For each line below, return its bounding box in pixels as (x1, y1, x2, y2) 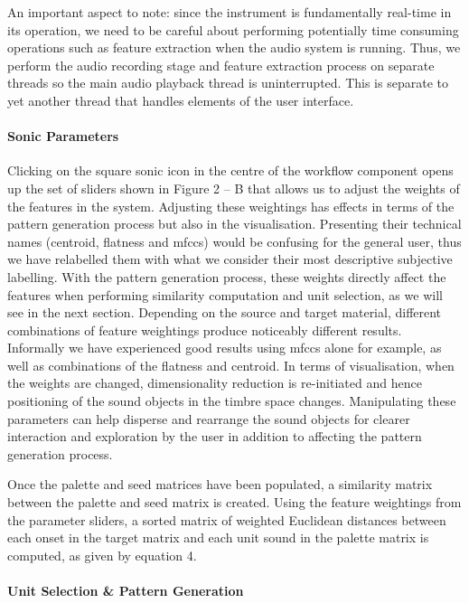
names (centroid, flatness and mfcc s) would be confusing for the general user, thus (7, 231, 462, 250)
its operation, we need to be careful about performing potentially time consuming (7, 20, 459, 39)
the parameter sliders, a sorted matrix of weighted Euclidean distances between (7, 510, 446, 529)
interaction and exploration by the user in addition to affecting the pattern (7, 427, 422, 446)
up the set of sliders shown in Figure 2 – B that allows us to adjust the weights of (7, 178, 460, 197)
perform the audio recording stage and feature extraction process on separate (7, 55, 435, 74)
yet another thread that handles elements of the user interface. (7, 90, 354, 109)
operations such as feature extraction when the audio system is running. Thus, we (7, 38, 461, 57)
